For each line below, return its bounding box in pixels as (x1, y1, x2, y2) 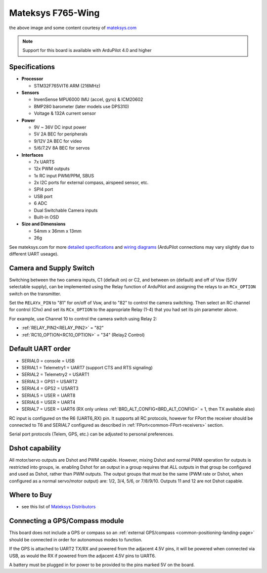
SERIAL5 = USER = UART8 (21, 392, 76, 398)
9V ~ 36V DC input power (34, 124, 87, 130)
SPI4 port (34, 186, 53, 192)
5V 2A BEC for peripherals (34, 131, 88, 137)
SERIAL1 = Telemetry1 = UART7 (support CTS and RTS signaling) (21, 364, 153, 370)
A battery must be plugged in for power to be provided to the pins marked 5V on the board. (9, 562, 195, 568)
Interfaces (21, 152, 44, 158)
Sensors (21, 89, 40, 96)
